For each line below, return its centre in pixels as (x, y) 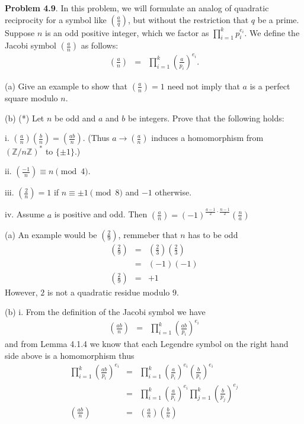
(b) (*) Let (25, 118)
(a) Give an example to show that (66, 86)
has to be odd (213, 234)
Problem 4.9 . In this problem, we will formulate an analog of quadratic (137, 8)
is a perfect (270, 86)
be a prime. (278, 19)
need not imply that (204, 86)
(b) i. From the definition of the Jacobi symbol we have (105, 312)
